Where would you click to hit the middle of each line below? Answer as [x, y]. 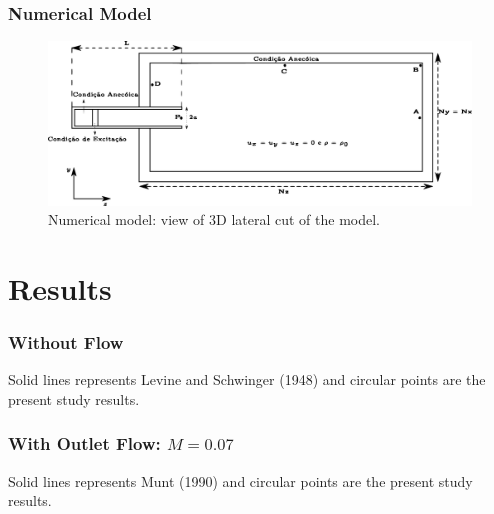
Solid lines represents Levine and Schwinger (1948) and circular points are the [247, 379]
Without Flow [66, 342]
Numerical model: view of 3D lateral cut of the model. [214, 219]
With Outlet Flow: [84, 443]
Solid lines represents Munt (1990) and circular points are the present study [240, 480]
